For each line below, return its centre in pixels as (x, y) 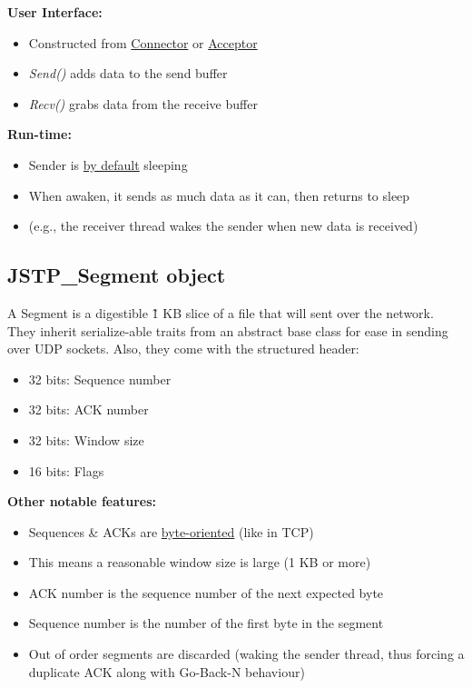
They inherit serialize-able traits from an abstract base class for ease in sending (228, 330)
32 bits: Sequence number (100, 379)
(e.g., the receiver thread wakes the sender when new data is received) (223, 226)
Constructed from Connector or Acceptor (143, 42)
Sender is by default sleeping (108, 164)
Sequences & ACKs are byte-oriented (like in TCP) (171, 531)
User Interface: (55, 12)
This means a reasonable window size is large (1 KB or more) (200, 562)
